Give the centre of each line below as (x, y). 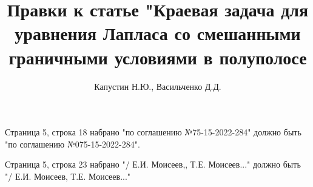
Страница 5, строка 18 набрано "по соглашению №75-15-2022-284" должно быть (153, 132)
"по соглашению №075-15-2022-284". (72, 144)
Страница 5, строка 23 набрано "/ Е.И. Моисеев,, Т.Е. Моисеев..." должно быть (153, 164)
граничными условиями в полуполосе (158, 57)
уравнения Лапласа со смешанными (158, 33)
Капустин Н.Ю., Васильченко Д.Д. (158, 86)
